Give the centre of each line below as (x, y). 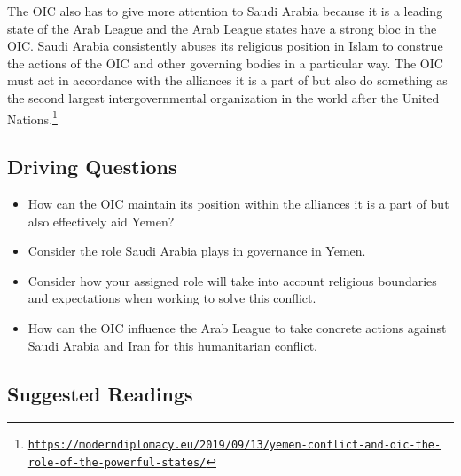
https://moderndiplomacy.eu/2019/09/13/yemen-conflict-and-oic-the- (234, 445)
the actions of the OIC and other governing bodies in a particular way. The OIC (225, 63)
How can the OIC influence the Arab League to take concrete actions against (237, 327)
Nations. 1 (32, 117)
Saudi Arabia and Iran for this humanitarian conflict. (172, 345)
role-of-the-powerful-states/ (117, 463)
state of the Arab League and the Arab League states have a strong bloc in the (222, 28)
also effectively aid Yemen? (101, 221)
